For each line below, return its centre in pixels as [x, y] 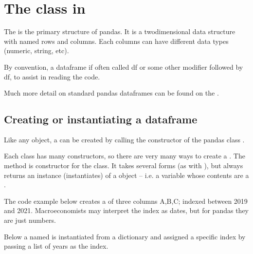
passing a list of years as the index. [56, 246]
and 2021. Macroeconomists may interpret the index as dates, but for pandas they [126, 210]
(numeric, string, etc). [36, 50]
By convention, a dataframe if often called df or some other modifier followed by [124, 67]
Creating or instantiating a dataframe [101, 119]
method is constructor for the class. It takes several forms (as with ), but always [124, 166]
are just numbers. [30, 220]
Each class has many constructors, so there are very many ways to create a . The [125, 156]
